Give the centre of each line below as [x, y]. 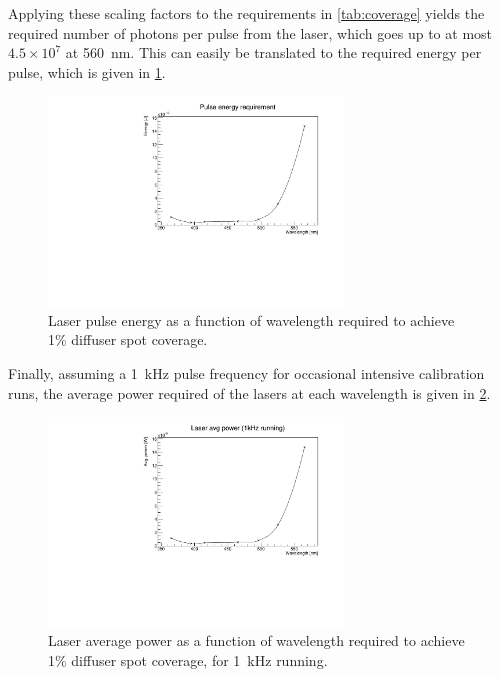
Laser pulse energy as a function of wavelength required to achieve [251, 319]
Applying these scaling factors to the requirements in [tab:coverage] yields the [246, 13]
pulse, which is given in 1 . [87, 71]
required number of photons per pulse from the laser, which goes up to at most [250, 32]
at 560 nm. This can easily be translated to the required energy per [273, 52]
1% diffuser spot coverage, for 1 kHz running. [188, 660]
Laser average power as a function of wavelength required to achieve [256, 640]
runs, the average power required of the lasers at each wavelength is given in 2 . [249, 392]
